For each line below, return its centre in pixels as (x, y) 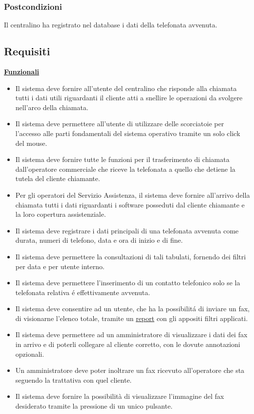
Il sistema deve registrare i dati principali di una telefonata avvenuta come (127, 230)
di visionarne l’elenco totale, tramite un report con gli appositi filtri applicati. (132, 318)
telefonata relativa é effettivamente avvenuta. (83, 292)
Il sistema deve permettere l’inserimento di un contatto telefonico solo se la (128, 283)
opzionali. (30, 354)
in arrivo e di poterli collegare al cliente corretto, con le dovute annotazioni (128, 344)
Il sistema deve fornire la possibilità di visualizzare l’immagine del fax (120, 396)
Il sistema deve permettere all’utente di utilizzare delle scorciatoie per (120, 124)
